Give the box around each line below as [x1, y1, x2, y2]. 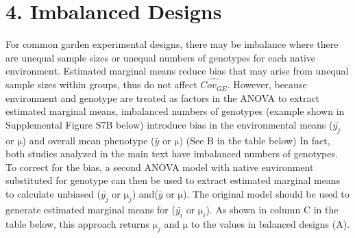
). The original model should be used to [182, 187, 350, 201]
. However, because [227, 77, 307, 92]
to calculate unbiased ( [5, 187, 101, 201]
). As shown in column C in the [206, 202, 339, 216]
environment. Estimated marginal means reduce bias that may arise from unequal [5, 64, 349, 78]
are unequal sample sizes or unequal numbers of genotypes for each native [5, 50, 316, 64]
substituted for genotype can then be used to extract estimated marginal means [5, 173, 341, 187]
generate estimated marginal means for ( [5, 202, 175, 216]
